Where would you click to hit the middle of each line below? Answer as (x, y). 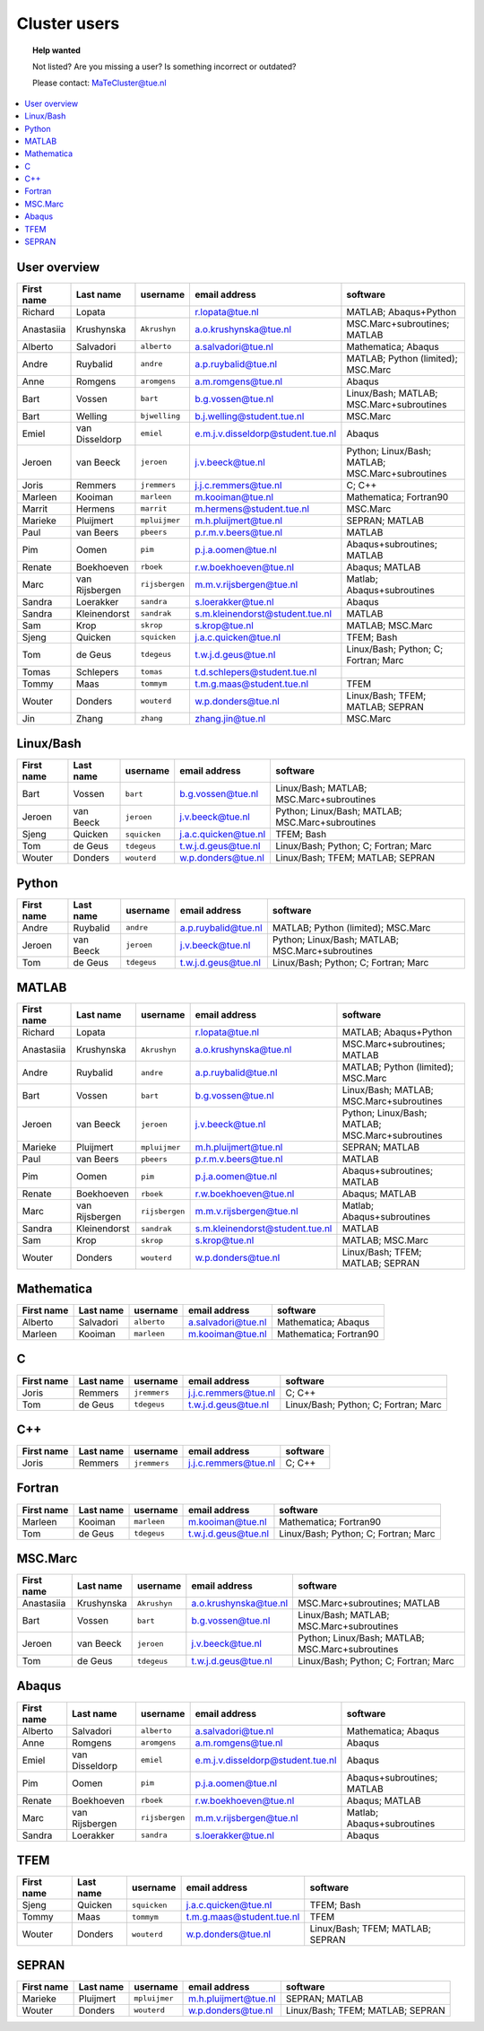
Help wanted (56, 50)
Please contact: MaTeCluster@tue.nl (99, 83)
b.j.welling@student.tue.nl (249, 416)
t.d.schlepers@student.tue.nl (255, 671)
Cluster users (68, 23)
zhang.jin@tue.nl (230, 718)
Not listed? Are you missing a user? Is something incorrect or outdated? (164, 66)
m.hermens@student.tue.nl (251, 509)
